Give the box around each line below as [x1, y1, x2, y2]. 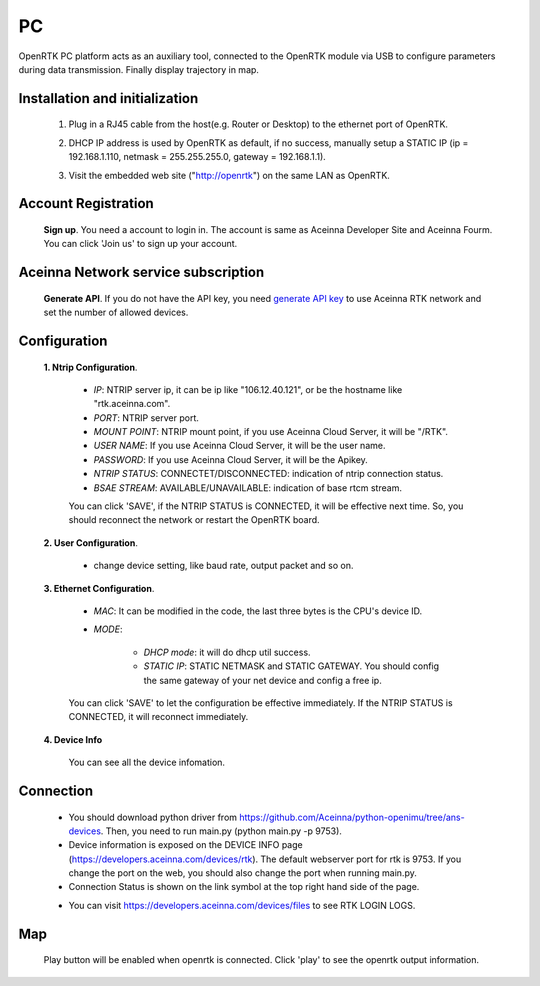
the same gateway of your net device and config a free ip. [143, 674, 382, 686]
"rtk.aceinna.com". [93, 398, 171, 410]
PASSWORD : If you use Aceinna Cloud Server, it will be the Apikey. [93, 453, 369, 465]
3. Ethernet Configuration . [43, 582, 155, 594]
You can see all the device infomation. [68, 756, 225, 769]
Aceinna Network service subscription [18, 264, 265, 281]
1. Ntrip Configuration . [43, 361, 138, 373]
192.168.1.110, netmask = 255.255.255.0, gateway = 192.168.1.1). [68, 151, 327, 163]
